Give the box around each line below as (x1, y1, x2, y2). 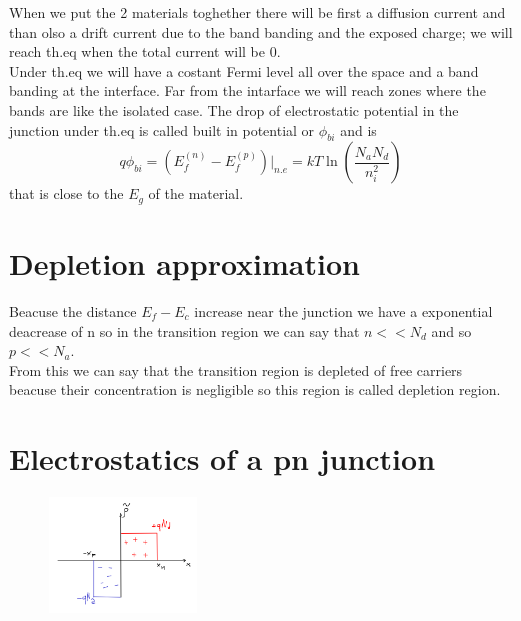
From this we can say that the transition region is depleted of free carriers (9, 359, 463, 380)
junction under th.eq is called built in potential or (9, 119, 315, 140)
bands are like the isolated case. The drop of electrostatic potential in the (9, 99, 459, 120)
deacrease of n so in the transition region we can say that (9, 320, 360, 341)
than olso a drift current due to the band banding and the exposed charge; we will (9, 21, 513, 42)
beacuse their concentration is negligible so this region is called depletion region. (9, 379, 501, 400)
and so (431, 320, 472, 341)
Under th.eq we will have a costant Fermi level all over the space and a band (9, 60, 479, 81)
